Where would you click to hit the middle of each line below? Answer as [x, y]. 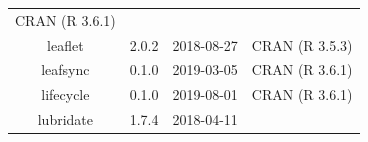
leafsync [65, 69]
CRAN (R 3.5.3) [302, 44]
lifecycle [65, 94]
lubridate [65, 119]
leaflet [65, 44]
